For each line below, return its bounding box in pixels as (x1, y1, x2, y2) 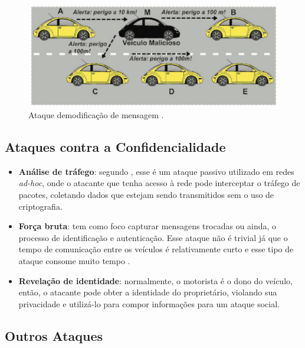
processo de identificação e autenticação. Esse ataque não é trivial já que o (18, 231, 288, 243)
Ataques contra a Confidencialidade (5, 138, 226, 156)
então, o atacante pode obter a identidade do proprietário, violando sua (18, 286, 277, 298)
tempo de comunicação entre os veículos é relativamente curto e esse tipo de (18, 243, 294, 255)
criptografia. (18, 200, 63, 212)
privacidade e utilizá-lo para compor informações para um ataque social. (18, 297, 280, 310)
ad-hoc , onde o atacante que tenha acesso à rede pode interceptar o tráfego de (18, 177, 300, 189)
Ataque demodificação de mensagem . (28, 109, 164, 121)
